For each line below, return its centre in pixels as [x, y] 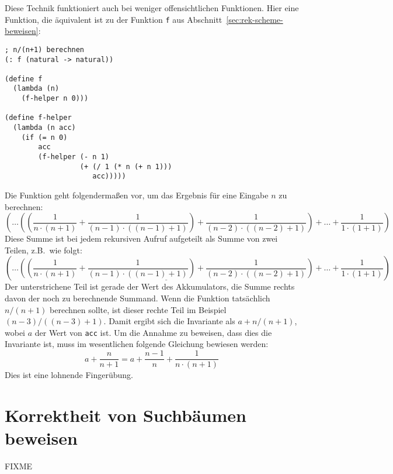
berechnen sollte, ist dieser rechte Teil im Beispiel [138, 309]
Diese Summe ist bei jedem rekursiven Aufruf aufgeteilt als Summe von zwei [141, 238]
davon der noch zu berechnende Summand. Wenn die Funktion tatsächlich [138, 298]
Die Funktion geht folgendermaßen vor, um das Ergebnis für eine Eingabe [137, 195]
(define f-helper [38, 118]
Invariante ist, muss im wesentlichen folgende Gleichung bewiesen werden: [137, 344]
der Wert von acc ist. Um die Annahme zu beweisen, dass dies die [153, 332]
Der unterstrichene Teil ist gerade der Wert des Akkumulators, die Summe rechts [150, 286]
